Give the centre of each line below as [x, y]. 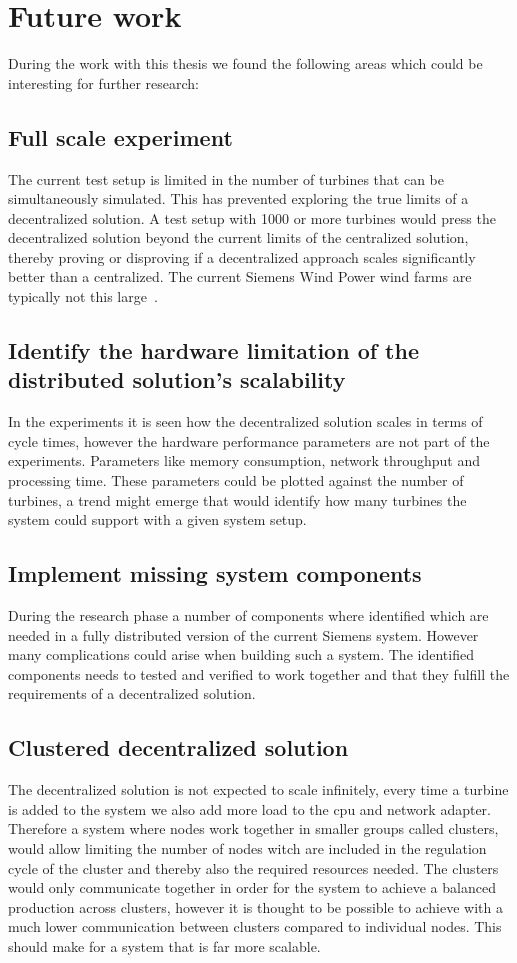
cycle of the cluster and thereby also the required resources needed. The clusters [253, 867]
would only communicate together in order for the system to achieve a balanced [252, 887]
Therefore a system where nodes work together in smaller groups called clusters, [253, 828]
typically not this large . [83, 296]
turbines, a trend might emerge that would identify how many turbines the [237, 499]
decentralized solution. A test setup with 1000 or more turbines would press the [252, 217]
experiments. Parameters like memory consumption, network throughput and [244, 460]
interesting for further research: [103, 82]
